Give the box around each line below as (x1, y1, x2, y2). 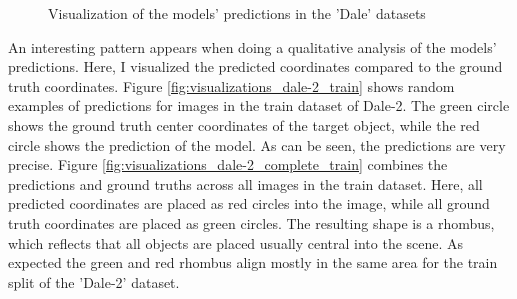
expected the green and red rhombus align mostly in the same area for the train (8, 252, 498, 273)
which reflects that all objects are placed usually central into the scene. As (8, 232, 464, 253)
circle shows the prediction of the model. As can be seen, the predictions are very (8, 134, 506, 155)
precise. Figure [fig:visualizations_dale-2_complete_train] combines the (8, 154, 448, 175)
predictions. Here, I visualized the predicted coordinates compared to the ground (8, 56, 503, 77)
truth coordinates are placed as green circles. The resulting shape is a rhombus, (8, 212, 495, 233)
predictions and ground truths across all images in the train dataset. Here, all (8, 173, 483, 194)
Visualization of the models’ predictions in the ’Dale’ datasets (48, 3, 426, 23)
